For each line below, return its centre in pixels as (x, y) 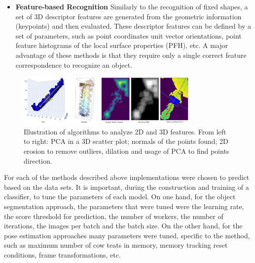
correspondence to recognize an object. (74, 65)
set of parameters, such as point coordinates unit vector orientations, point (128, 35)
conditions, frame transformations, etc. (62, 254)
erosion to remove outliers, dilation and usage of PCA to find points (127, 151)
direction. (38, 160)
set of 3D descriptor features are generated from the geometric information (128, 16)
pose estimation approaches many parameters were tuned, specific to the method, (127, 235)
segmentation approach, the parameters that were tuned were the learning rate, (124, 206)
